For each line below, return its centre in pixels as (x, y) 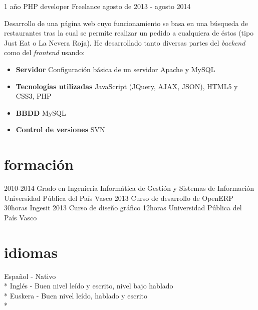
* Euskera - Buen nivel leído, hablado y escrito (76, 295)
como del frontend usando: (45, 52)
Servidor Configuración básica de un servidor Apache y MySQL (115, 69)
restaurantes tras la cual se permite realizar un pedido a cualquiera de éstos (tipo (129, 33)
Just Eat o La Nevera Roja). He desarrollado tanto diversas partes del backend (125, 42)
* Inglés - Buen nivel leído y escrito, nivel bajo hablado (89, 286)
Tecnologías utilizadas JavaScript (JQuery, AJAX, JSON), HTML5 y (127, 86)
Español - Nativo (30, 276)
